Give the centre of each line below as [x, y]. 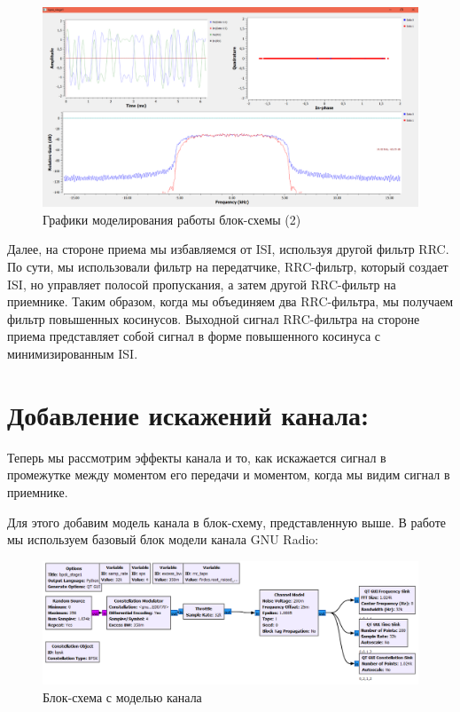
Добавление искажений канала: [188, 414]
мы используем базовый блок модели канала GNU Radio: [163, 539]
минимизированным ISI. [73, 353]
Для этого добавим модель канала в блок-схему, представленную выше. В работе [226, 522]
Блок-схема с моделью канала [122, 696]
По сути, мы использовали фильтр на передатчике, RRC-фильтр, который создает [228, 267]
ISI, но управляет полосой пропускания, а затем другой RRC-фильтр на [202, 284]
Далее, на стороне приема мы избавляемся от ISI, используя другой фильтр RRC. [228, 249]
